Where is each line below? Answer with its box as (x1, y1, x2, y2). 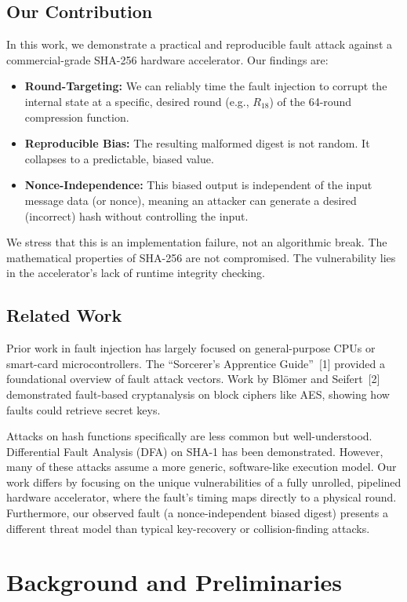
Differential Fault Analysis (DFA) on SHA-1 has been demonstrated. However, (6, 443, 383, 459)
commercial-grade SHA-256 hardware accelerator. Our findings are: (6, 51, 329, 67)
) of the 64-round (269, 93, 352, 109)
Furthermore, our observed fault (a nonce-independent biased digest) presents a (6, 505, 388, 521)
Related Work (6, 303, 122, 327)
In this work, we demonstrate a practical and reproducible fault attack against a (6, 36, 392, 53)
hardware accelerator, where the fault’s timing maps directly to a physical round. (6, 489, 397, 505)
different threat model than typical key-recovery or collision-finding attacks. (6, 520, 370, 536)
